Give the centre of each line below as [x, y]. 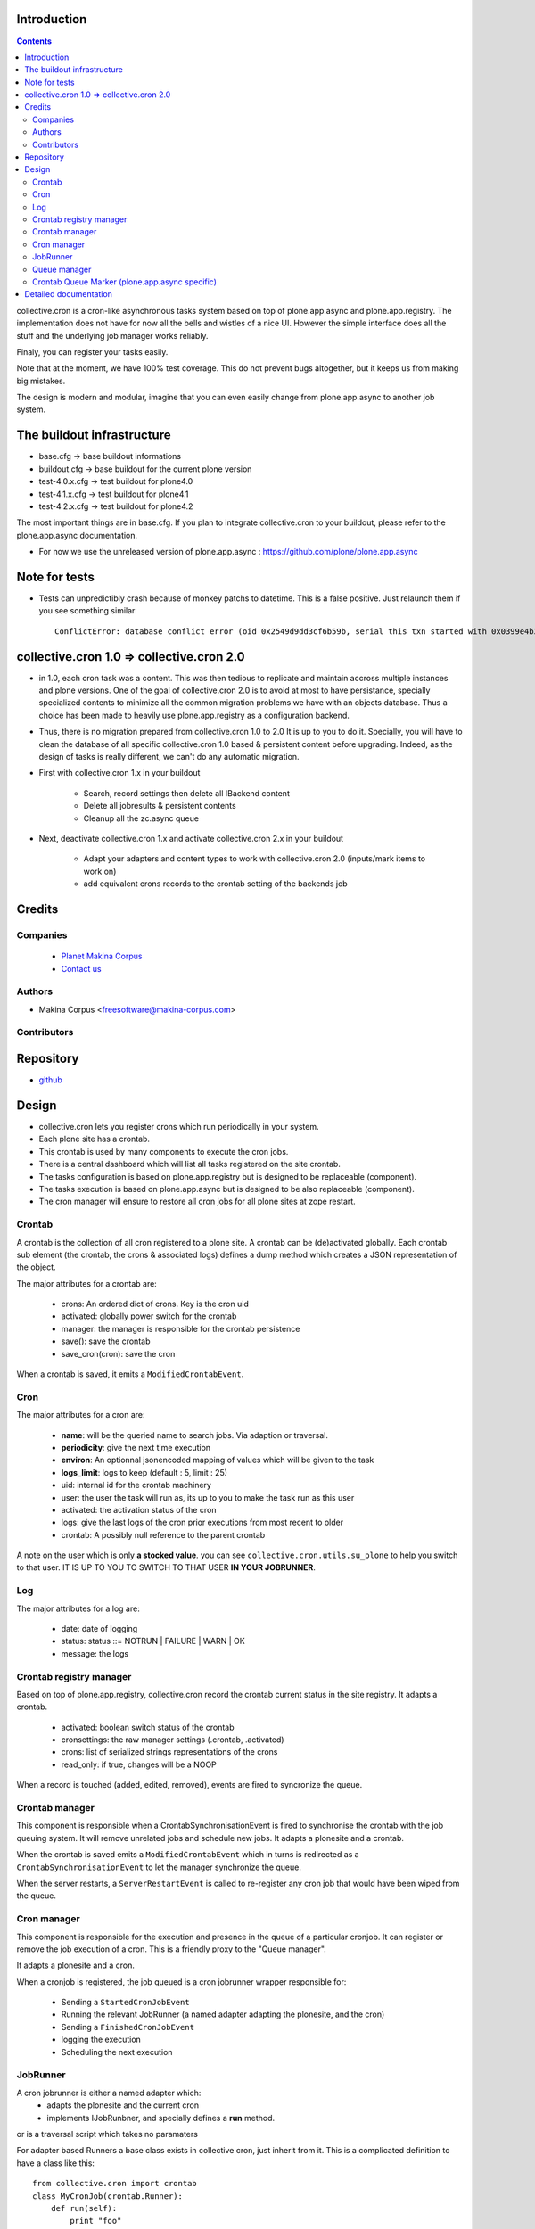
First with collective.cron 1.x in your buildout [119, 773]
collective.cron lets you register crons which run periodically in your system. [179, 1127]
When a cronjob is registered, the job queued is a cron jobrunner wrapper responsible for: [181, 1982]
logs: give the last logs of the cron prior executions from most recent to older [202, 1522]
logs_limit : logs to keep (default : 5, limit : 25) [144, 1472]
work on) [100, 871]
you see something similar [87, 611]
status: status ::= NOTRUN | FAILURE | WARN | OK [153, 1641]
